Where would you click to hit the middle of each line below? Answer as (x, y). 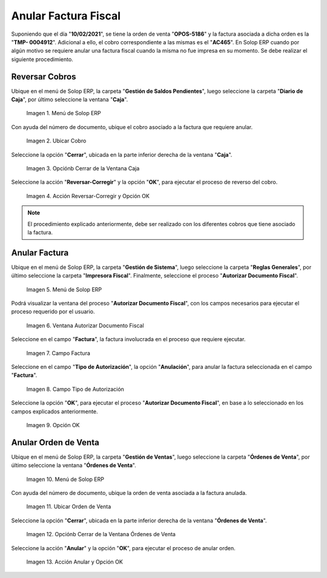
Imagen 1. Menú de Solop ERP (64, 113)
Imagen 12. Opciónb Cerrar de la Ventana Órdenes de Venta (101, 534)
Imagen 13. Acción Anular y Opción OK (75, 562)
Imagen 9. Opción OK (53, 425)
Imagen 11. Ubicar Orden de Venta (69, 507)
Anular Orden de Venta (55, 442)
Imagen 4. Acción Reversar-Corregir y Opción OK (88, 196)
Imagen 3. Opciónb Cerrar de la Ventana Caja (83, 168)
